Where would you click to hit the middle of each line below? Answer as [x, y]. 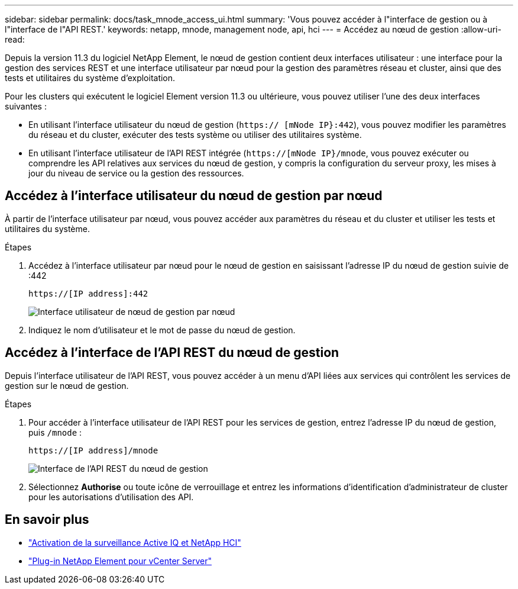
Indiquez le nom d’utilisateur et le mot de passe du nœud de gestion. [162, 330]
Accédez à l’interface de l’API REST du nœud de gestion [172, 353]
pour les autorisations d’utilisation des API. [111, 497]
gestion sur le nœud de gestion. [67, 385]
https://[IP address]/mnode [93, 450]
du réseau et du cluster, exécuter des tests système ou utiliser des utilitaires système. [195, 135]
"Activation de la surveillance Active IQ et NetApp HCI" [135, 542]
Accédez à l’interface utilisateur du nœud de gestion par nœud [194, 196]
